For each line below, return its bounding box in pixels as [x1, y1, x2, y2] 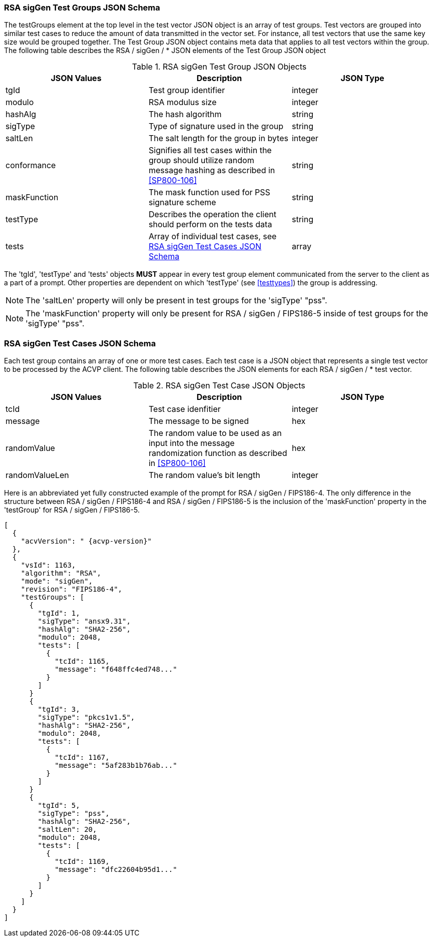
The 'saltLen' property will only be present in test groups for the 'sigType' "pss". [26, 295, 327, 306]
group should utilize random [148, 155, 254, 166]
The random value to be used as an [148, 428, 282, 438]
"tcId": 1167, [55, 753, 110, 762]
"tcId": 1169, [55, 857, 110, 866]
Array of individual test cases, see [148, 231, 277, 242]
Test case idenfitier [148, 404, 221, 414]
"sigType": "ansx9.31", [38, 617, 131, 626]
